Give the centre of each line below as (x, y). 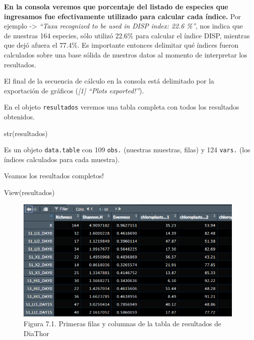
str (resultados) (26, 133)
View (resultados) (29, 192)
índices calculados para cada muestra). (62, 159)
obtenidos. (19, 116)
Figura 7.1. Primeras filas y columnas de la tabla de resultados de (123, 324)
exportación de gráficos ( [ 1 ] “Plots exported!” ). (74, 90)
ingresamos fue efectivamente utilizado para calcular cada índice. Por (123, 16)
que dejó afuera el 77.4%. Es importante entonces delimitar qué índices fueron (121, 45)
